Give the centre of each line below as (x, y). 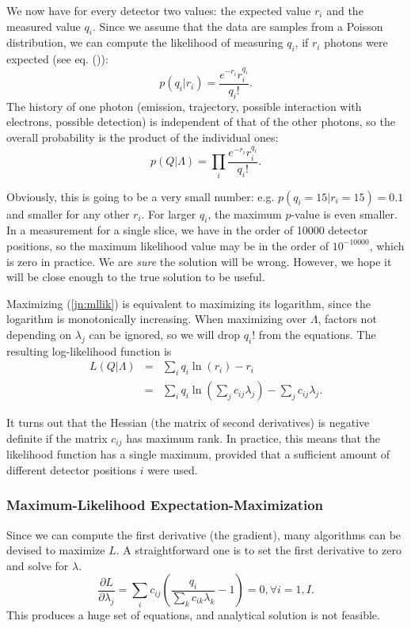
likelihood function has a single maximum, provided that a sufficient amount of (198, 454)
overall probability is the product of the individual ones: (143, 137)
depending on (39, 334)
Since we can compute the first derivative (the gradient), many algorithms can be (204, 534)
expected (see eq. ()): (57, 59)
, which (387, 245)
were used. (173, 469)
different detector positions (71, 469)
